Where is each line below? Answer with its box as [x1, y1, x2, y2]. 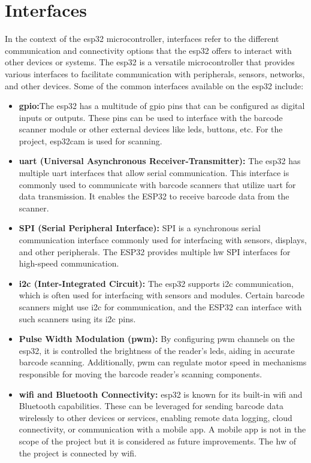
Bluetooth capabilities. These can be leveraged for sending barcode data [19, 400, 283, 412]
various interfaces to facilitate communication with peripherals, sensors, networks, [5, 67, 305, 80]
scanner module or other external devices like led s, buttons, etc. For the [19, 123, 283, 135]
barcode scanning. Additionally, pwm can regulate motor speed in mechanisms [19, 356, 307, 368]
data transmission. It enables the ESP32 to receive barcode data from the [19, 190, 289, 202]
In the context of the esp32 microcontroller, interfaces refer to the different [5, 32, 279, 45]
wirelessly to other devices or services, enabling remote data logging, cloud [19, 411, 292, 423]
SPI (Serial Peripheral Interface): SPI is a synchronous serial [19, 222, 261, 234]
